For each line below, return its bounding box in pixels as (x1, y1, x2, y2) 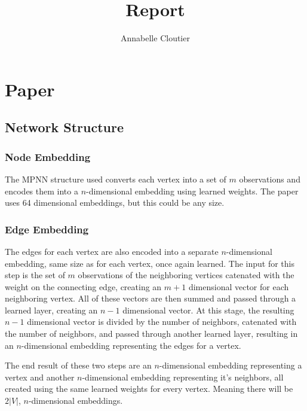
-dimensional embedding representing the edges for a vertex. (21, 339, 241, 351)
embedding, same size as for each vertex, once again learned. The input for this (5, 257, 294, 269)
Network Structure (5, 118, 124, 136)
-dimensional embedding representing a (159, 359, 302, 372)
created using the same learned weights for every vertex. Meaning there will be (5, 382, 293, 395)
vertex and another (5, 370, 75, 383)
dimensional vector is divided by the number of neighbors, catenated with (27, 315, 297, 328)
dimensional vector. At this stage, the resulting (122, 303, 294, 316)
